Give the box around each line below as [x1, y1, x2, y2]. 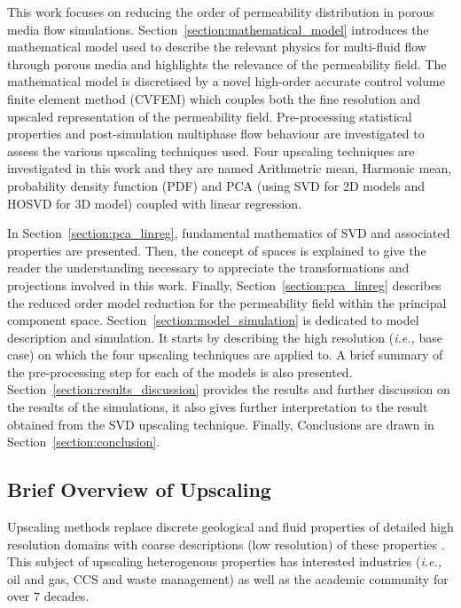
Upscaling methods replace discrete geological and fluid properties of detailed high [7, 517, 454, 536]
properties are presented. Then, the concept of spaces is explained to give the [7, 241, 426, 259]
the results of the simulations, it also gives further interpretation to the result [7, 398, 428, 416]
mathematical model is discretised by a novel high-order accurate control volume [7, 72, 445, 91]
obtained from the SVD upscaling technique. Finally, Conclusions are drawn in [7, 415, 434, 433]
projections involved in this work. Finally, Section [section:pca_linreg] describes [7, 275, 441, 294]
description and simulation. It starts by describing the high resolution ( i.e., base [7, 328, 443, 346]
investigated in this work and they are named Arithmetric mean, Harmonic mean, [7, 159, 452, 178]
